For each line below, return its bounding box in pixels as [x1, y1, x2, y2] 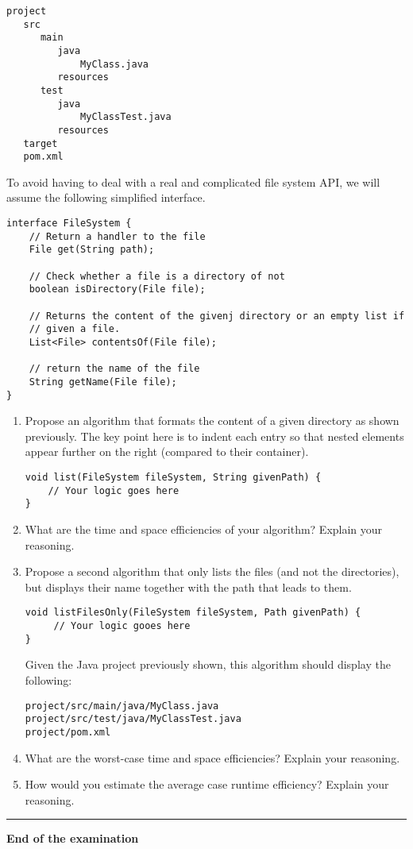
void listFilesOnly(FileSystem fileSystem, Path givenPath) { [25, 607, 361, 619]
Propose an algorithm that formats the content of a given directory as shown [25, 412, 399, 429]
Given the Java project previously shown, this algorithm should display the [25, 656, 391, 673]
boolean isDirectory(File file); [29, 284, 206, 295]
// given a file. [29, 323, 121, 335]
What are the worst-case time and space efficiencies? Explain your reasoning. [25, 749, 400, 766]
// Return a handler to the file [29, 230, 206, 242]
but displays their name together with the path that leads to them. [25, 578, 352, 595]
